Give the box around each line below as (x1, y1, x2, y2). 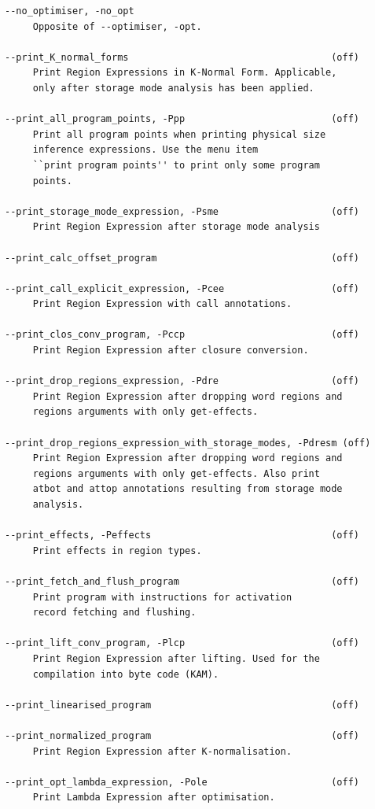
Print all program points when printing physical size (32, 128, 326, 140)
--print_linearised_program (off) (5, 699, 360, 711)
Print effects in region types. (32, 545, 202, 556)
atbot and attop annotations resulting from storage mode (32, 483, 343, 495)
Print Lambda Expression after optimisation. (32, 792, 275, 803)
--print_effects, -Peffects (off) (5, 530, 360, 541)
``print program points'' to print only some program (32, 159, 320, 171)
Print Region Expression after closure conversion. (32, 345, 309, 356)
